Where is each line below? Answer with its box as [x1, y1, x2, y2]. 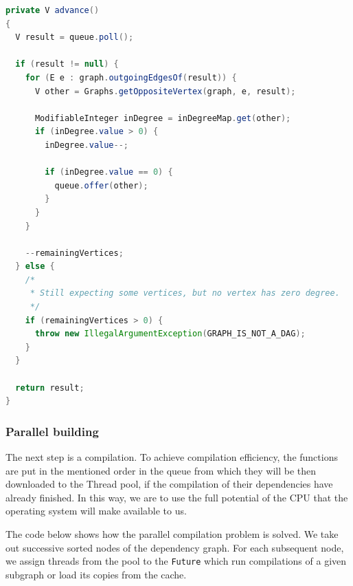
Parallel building [5, 422, 99, 440]
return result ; [15, 382, 84, 393]
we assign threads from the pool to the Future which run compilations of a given [5, 554, 347, 568]
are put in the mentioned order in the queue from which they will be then [5, 463, 317, 477]
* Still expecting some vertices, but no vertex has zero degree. [30, 288, 340, 299]
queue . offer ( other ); [54, 180, 148, 191]
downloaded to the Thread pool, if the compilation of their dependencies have [5, 477, 333, 491]
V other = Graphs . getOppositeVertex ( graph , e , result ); [34, 86, 296, 96]
